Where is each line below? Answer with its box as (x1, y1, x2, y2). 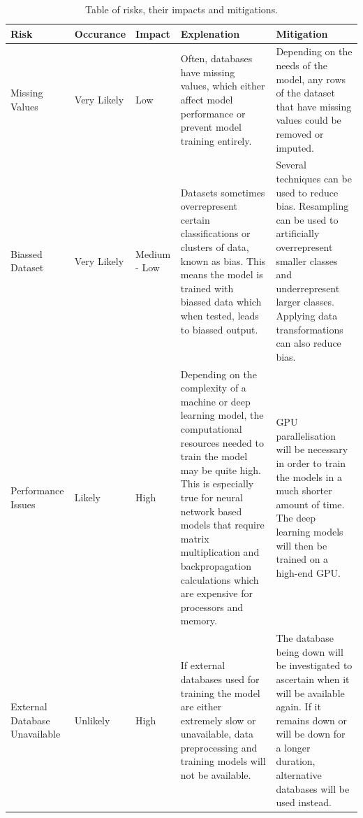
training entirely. (180, 133, 252, 148)
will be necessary (276, 442, 348, 457)
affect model (180, 92, 233, 107)
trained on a (276, 552, 329, 566)
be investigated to (276, 658, 353, 673)
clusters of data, (180, 240, 249, 254)
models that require (180, 517, 265, 532)
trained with (180, 280, 234, 295)
